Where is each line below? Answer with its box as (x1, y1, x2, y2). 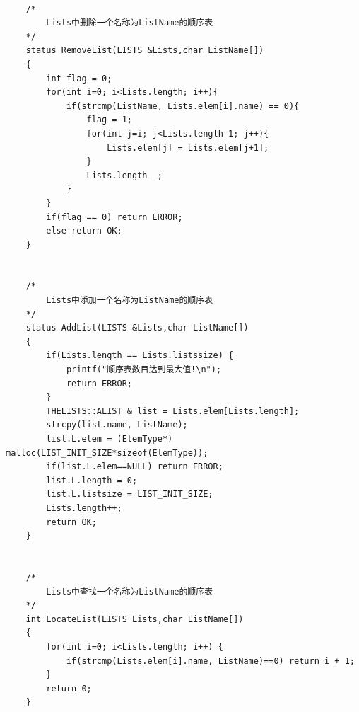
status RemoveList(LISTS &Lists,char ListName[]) (25, 45, 264, 56)
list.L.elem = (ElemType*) (46, 434, 173, 444)
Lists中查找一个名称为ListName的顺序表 (46, 586, 213, 597)
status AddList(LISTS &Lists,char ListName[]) (25, 323, 249, 333)
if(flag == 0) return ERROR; (46, 212, 183, 222)
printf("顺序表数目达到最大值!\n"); (66, 364, 222, 375)
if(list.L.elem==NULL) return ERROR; (46, 461, 223, 472)
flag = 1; (86, 115, 132, 125)
